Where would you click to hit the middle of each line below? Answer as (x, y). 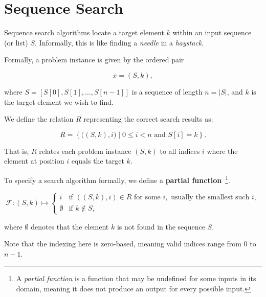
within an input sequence (212, 32)
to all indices (180, 151)
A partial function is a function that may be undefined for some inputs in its (136, 278)
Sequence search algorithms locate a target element (84, 32)
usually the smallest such (210, 198)
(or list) (16, 42)
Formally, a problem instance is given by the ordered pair (94, 60)
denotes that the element (70, 226)
